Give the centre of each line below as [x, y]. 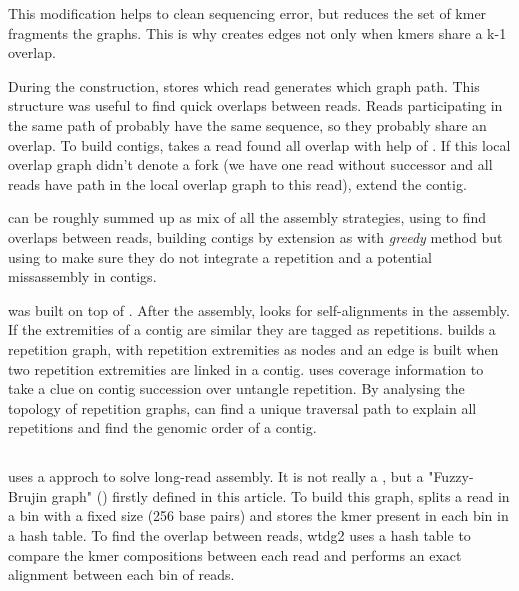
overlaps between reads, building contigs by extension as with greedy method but [255, 236]
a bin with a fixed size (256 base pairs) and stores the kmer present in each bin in [258, 515]
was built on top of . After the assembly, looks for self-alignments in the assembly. [259, 309]
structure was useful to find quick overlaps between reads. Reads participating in [255, 105]
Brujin [28, 495]
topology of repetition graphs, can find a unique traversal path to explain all [242, 407]
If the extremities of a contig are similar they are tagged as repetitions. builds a [252, 329]
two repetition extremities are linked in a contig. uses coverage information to [246, 368]
